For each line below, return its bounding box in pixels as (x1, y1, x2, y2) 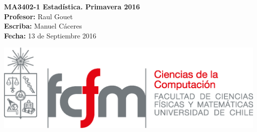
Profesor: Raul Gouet (4, 11, 73, 21)
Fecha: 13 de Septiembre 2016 (4, 30, 96, 40)
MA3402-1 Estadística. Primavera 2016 (4, 1, 140, 11)
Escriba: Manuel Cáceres (4, 21, 82, 31)
